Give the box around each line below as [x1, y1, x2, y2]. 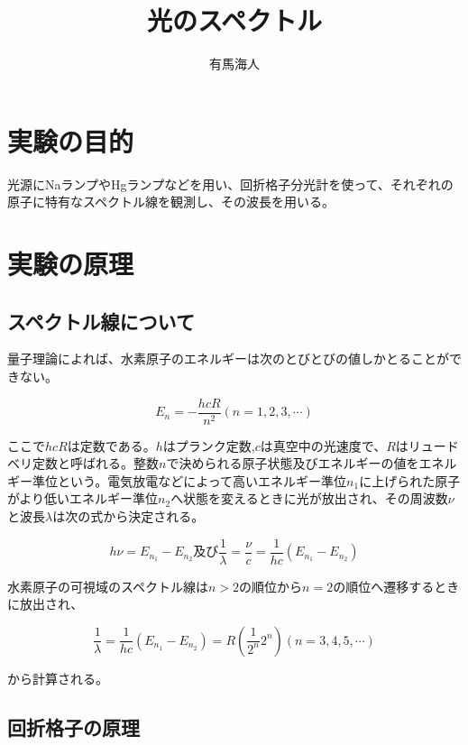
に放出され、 [7, 594, 84, 613]
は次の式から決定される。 [52, 507, 205, 526]
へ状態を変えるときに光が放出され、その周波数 [170, 489, 448, 508]
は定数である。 [67, 436, 156, 455]
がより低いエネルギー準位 [7, 489, 159, 508]
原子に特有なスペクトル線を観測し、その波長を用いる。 [7, 192, 335, 211]
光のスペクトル [146, 2, 323, 39]
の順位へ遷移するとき [333, 576, 460, 595]
